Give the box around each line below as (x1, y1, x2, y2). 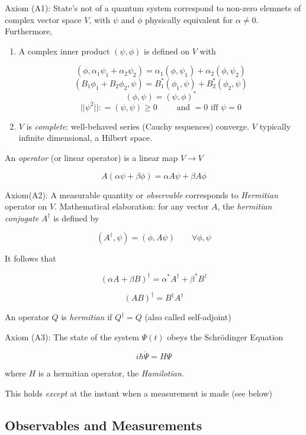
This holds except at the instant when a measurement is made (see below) (5, 387, 272, 399)
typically (259, 120, 291, 132)
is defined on (144, 44, 190, 57)
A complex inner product (18, 44, 110, 57)
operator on (5, 200, 47, 212)
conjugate (5, 211, 39, 224)
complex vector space (5, 13, 82, 25)
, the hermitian (217, 200, 272, 212)
